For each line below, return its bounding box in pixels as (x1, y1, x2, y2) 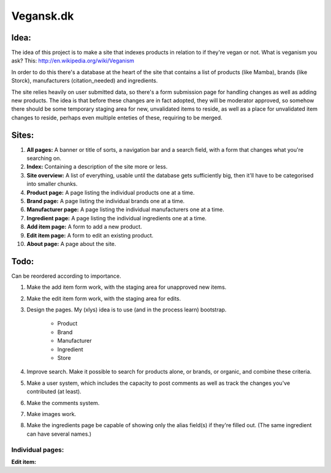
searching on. (26, 155, 61, 162)
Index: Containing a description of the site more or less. (26, 163, 168, 171)
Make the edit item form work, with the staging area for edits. (26, 294, 181, 302)
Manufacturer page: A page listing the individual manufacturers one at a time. (26, 206, 224, 214)
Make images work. (26, 410, 77, 417)
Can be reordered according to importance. (11, 272, 121, 280)
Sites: (11, 130, 34, 140)
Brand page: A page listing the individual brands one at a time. (26, 198, 185, 205)
